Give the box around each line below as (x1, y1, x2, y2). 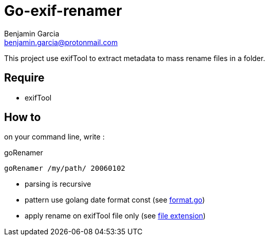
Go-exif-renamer (4, 2, 122, 19)
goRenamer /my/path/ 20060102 (4, 164, 126, 173)
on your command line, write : (4, 132, 105, 142)
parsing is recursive (25, 179, 91, 189)
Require (4, 71, 45, 85)
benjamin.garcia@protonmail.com (4, 37, 118, 47)
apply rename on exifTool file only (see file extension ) (25, 211, 206, 221)
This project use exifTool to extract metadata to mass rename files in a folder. (4, 53, 265, 63)
